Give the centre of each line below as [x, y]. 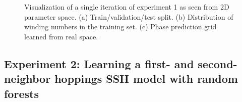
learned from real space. [61, 36]
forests [21, 93]
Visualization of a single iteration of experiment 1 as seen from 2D [127, 7]
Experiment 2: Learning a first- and [99, 63]
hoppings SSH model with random [146, 79]
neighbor [27, 79]
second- [218, 63]
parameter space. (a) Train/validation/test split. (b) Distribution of [129, 16]
